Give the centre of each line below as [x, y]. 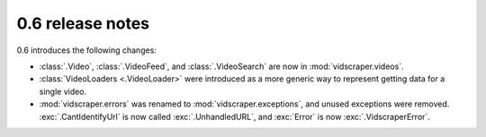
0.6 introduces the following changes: [87, 50]
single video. [63, 91]
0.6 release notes [83, 23]
